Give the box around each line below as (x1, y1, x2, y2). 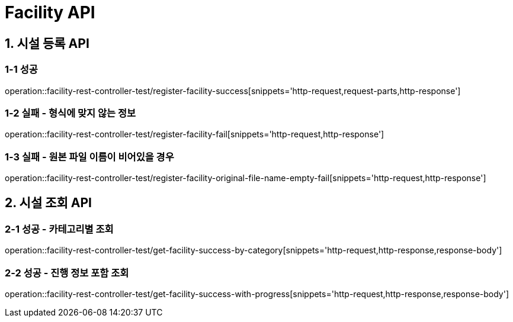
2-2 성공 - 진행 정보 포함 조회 (5, 266, 129, 279)
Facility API (5, 2, 95, 22)
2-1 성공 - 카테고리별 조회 (5, 223, 114, 235)
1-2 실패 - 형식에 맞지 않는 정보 (5, 107, 136, 119)
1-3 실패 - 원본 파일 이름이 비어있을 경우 (5, 150, 174, 163)
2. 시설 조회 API (5, 195, 92, 211)
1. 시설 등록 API (5, 36, 89, 51)
